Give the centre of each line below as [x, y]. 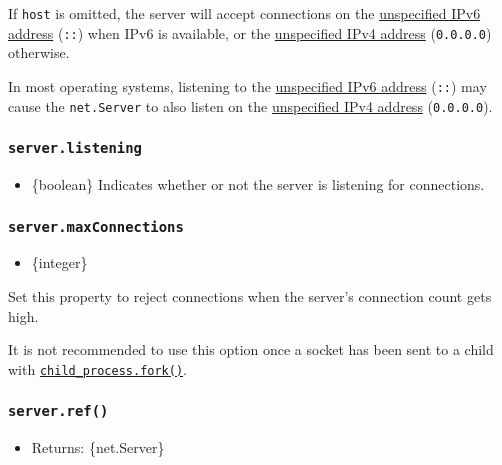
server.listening [75, 148]
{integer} [59, 262]
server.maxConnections [96, 226]
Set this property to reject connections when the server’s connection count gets [250, 295]
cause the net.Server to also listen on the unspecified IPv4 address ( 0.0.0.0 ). [250, 105]
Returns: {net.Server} [98, 447]
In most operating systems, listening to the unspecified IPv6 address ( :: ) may [247, 85]
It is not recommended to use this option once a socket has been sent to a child [251, 349]
